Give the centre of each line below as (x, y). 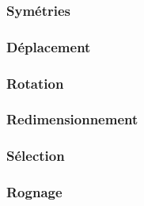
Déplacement (49, 46)
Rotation (35, 83)
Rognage (34, 192)
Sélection (36, 156)
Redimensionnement (72, 119)
